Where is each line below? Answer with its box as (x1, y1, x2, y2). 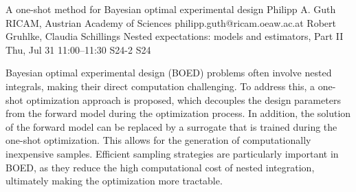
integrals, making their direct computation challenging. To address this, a (5, 78, 315, 93)
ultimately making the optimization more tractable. (5, 173, 223, 188)
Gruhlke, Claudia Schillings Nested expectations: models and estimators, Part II (5, 29, 344, 43)
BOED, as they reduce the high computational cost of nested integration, (5, 160, 315, 174)
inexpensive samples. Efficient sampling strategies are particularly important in (5, 146, 339, 160)
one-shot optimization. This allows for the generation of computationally (5, 133, 311, 147)
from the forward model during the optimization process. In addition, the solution (5, 106, 351, 120)
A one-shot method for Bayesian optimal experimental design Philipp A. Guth (5, 2, 336, 16)
